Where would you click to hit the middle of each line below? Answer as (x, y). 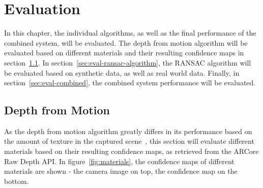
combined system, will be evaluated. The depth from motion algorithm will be (126, 42)
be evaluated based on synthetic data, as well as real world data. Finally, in (122, 72)
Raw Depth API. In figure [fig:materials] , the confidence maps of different (119, 161)
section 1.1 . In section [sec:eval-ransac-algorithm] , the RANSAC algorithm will (128, 62)
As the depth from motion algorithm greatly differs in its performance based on (128, 131)
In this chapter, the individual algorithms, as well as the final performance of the (130, 33)
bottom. (17, 181)
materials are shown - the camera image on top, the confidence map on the (121, 171)
